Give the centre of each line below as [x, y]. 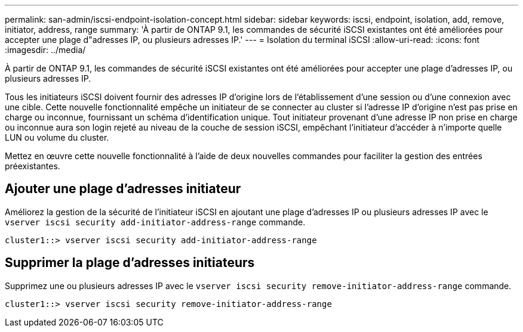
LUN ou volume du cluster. [57, 137]
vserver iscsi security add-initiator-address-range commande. [155, 222]
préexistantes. [33, 166]
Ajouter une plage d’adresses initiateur [123, 189]
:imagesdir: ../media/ [45, 50]
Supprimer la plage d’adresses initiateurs [130, 263]
